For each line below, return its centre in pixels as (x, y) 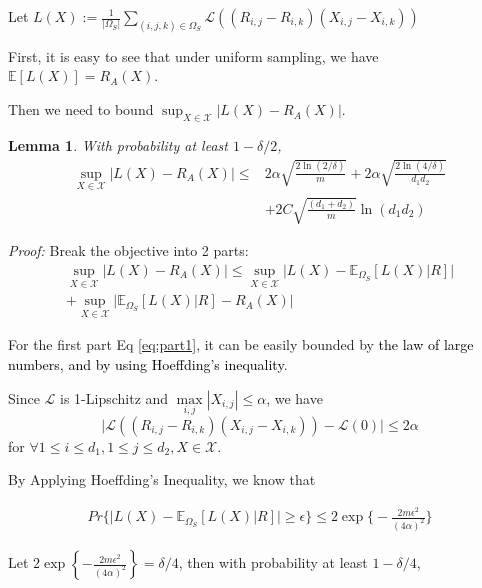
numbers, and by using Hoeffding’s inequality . (148, 364)
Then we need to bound (81, 109)
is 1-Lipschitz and (114, 397)
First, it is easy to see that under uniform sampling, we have (193, 55)
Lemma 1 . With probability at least (118, 144)
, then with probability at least (273, 562)
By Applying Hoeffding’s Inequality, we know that (162, 479)
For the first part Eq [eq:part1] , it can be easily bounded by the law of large (241, 344)
